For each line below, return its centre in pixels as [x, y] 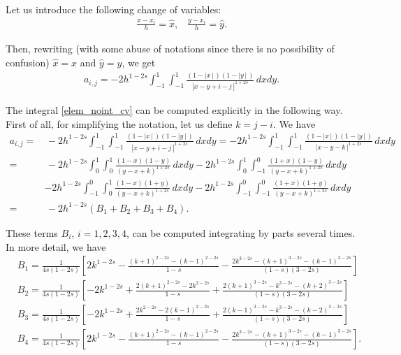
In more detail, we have [56, 246]
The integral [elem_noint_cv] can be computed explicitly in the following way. [174, 110]
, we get [139, 62]
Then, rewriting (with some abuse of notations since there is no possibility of [170, 49]
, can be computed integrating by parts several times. [241, 232]
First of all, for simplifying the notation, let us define [119, 123]
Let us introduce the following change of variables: [114, 9]
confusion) [28, 62]
